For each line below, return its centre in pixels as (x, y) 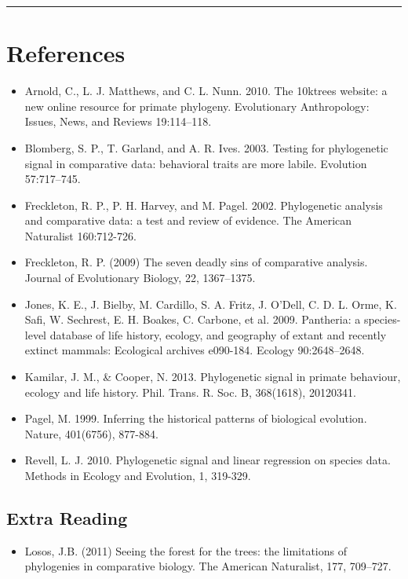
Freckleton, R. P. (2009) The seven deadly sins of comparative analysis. (196, 262)
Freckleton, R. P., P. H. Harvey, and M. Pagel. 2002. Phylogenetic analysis (204, 205)
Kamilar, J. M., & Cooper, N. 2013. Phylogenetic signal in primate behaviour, (213, 377)
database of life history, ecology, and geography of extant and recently (218, 334)
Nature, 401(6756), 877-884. (91, 433)
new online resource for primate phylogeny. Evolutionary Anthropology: (197, 106)
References (66, 53)
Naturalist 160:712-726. (80, 235)
